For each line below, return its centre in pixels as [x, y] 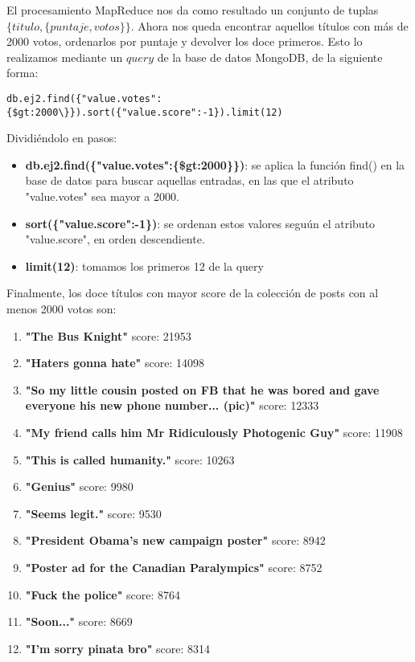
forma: [23, 73]
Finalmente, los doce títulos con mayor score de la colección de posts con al [193, 293]
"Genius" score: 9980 [79, 486]
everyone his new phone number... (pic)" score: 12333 [172, 405]
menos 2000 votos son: [62, 309]
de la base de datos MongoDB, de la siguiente [270, 57]
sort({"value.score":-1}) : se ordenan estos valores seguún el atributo [200, 223]
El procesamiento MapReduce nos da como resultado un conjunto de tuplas [193, 10]
